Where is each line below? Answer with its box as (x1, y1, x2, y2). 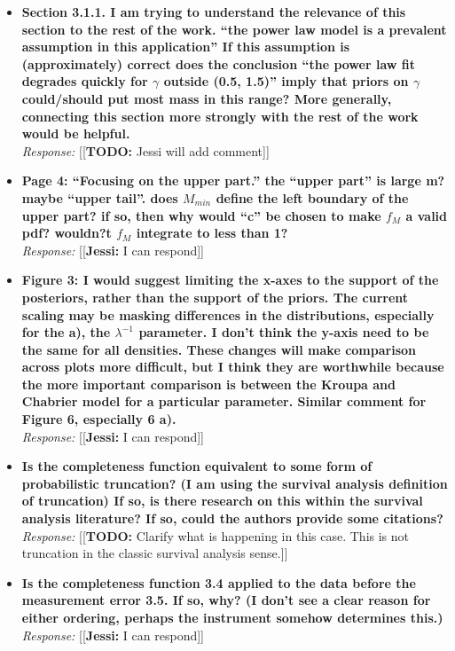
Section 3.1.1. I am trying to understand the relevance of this (21, 3, 406, 20)
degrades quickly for (21, 72, 148, 90)
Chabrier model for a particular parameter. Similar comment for (21, 392, 427, 411)
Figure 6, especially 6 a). (21, 410, 177, 428)
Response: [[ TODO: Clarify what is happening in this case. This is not (21, 526, 410, 545)
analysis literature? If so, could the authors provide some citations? (21, 509, 443, 528)
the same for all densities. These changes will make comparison (21, 340, 416, 358)
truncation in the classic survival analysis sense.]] (21, 544, 288, 562)
